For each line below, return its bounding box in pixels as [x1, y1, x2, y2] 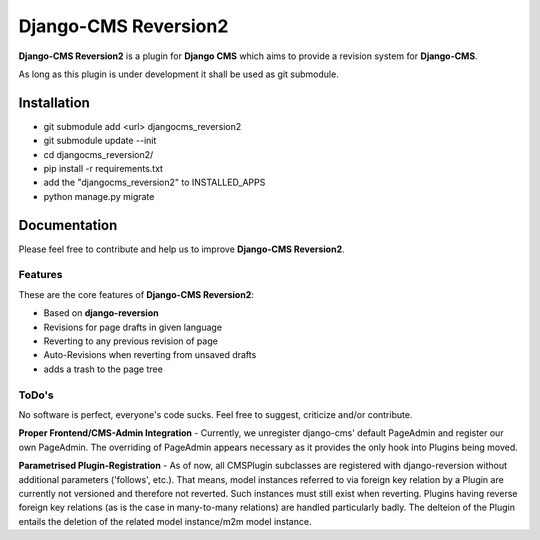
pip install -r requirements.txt [43, 163, 164, 175]
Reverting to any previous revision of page [43, 335, 219, 347]
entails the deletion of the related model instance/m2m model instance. [18, 515, 312, 527]
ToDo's [18, 388, 54, 402]
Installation [18, 94, 90, 111]
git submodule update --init [43, 135, 157, 147]
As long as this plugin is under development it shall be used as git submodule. [18, 68, 339, 80]
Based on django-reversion [43, 307, 159, 319]
